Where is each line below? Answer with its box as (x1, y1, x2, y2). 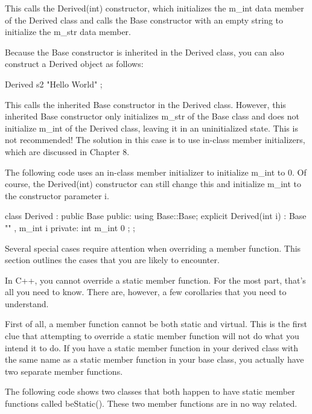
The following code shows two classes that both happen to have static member (5, 385, 295, 398)
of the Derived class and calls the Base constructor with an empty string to (5, 13, 284, 26)
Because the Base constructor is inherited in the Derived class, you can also (5, 45, 284, 58)
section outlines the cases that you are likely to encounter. (5, 253, 220, 266)
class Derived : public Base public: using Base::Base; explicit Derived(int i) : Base (5, 209, 307, 222)
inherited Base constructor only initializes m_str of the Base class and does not (5, 110, 300, 123)
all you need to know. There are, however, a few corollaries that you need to (5, 285, 287, 298)
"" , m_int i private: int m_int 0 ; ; (5, 221, 135, 234)
